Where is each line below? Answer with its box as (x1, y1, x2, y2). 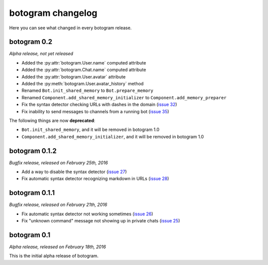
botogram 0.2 (9, 38, 53, 46)
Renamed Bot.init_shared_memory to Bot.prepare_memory (21, 87, 153, 94)
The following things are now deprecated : (9, 117, 95, 124)
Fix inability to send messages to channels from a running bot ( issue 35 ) (21, 108, 169, 114)
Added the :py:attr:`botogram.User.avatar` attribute (21, 73, 126, 79)
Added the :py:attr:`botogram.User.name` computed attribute (21, 60, 146, 66)
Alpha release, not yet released (9, 51, 73, 57)
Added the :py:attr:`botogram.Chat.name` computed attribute (21, 67, 146, 73)
